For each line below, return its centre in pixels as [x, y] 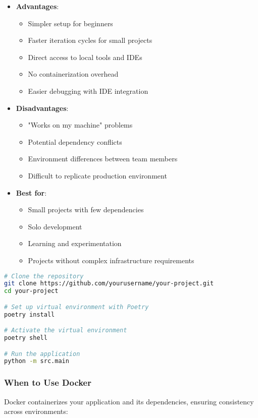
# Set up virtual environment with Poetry [76, 307]
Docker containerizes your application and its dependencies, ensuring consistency [129, 401]
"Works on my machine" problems [80, 125]
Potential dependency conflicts [75, 141]
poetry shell [26, 338]
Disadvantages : [42, 108]
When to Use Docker [48, 382]
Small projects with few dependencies [86, 210]
